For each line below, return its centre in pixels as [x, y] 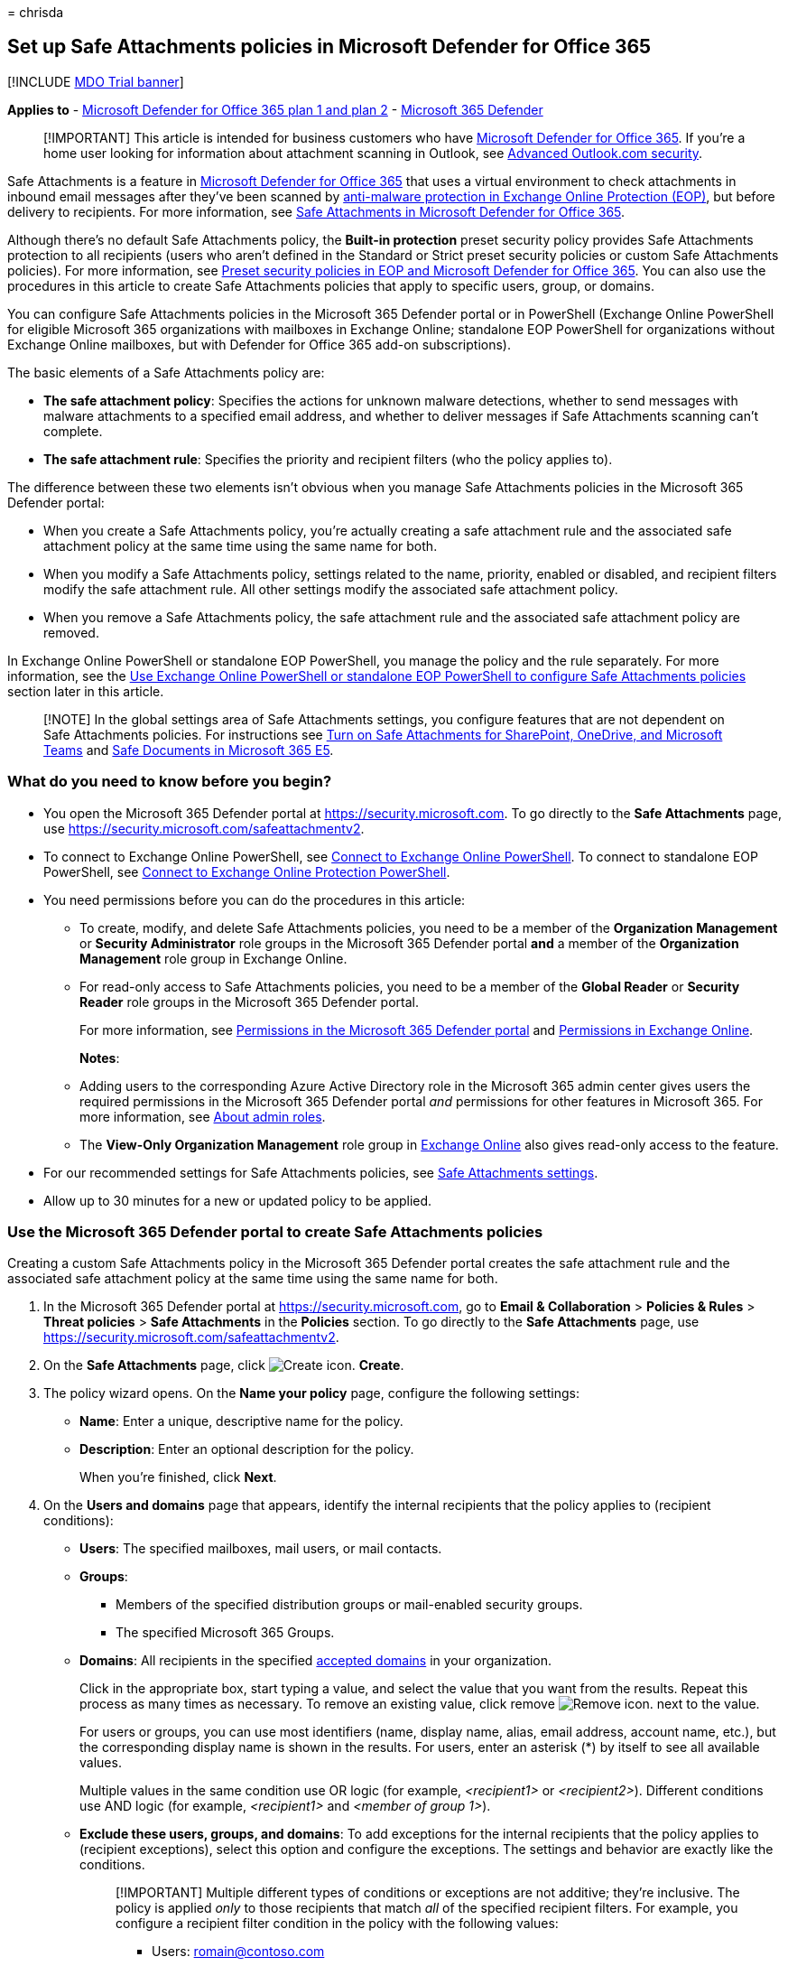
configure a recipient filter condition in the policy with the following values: [337, 1924]
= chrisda [36, 12]
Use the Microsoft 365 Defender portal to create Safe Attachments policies [275, 1231]
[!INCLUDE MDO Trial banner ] [96, 81]
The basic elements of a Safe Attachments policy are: [166, 372]
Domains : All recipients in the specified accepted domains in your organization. [316, 1661]
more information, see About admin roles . [203, 1116]
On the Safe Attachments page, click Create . [224, 1365]
